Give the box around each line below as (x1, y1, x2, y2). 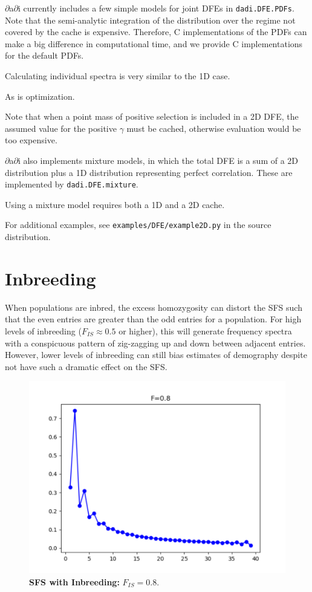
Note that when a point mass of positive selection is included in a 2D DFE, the (5, 110, 299, 123)
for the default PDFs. (5, 49, 84, 62)
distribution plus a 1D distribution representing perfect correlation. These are (5, 166, 293, 178)
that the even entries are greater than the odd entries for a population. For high (5, 313, 302, 325)
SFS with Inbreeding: (29, 575, 120, 588)
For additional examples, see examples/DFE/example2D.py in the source (5, 218, 271, 231)
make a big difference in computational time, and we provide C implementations (5, 37, 303, 50)
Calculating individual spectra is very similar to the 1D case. (5, 70, 230, 82)
